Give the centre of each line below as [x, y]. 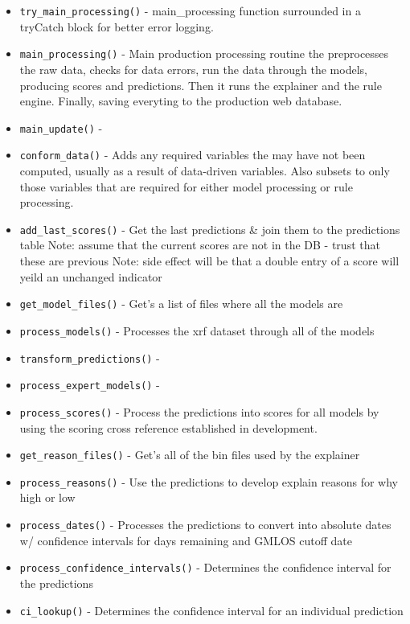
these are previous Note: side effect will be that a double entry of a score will [209, 261]
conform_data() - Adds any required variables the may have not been [193, 155]
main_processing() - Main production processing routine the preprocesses [204, 53]
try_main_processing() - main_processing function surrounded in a [190, 10]
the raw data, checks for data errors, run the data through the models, [193, 69]
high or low [47, 497]
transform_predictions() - [90, 357]
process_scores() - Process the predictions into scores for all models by [199, 411]
